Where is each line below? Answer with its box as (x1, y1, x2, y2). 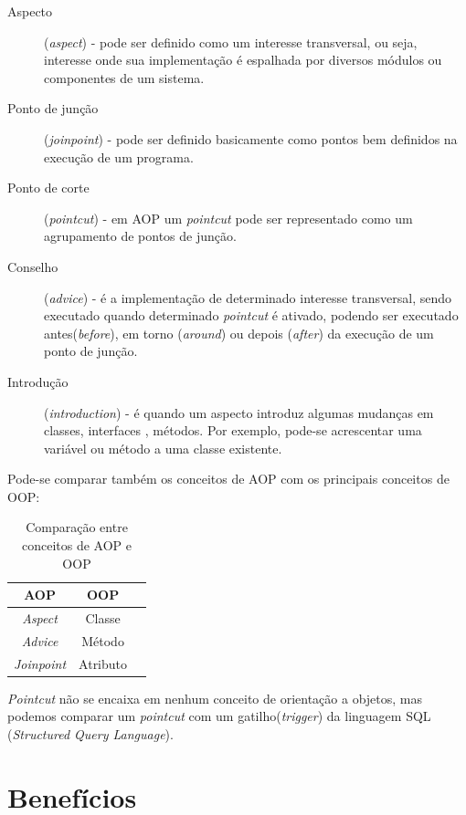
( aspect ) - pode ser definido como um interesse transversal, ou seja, (44, 32, 418, 51)
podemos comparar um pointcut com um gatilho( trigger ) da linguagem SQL (7, 706, 431, 726)
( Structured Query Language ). (7, 725, 174, 744)
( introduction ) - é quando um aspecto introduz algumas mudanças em (44, 402, 434, 422)
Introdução (7, 371, 69, 391)
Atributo (79, 653, 128, 673)
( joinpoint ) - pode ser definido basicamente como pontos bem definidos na (44, 129, 458, 148)
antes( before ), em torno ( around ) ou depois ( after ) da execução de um (44, 323, 434, 342)
